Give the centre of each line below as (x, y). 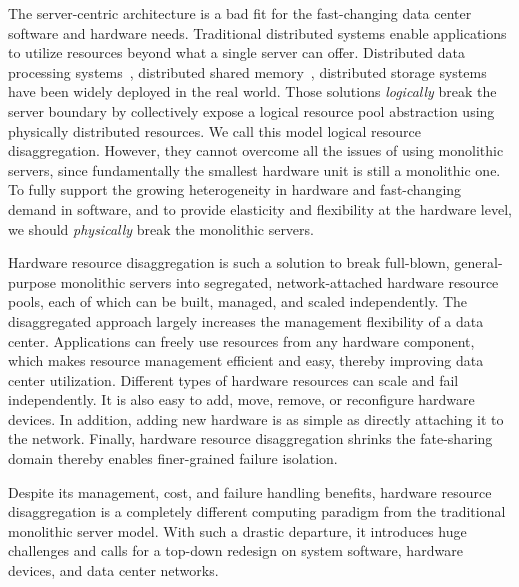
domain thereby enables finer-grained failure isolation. (173, 458)
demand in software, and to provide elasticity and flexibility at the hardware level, (260, 208)
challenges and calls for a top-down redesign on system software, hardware (235, 550)
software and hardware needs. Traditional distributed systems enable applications (257, 32)
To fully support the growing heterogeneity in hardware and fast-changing (235, 189)
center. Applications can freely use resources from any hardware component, (241, 340)
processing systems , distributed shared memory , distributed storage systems (247, 71)
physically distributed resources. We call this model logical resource (214, 130)
